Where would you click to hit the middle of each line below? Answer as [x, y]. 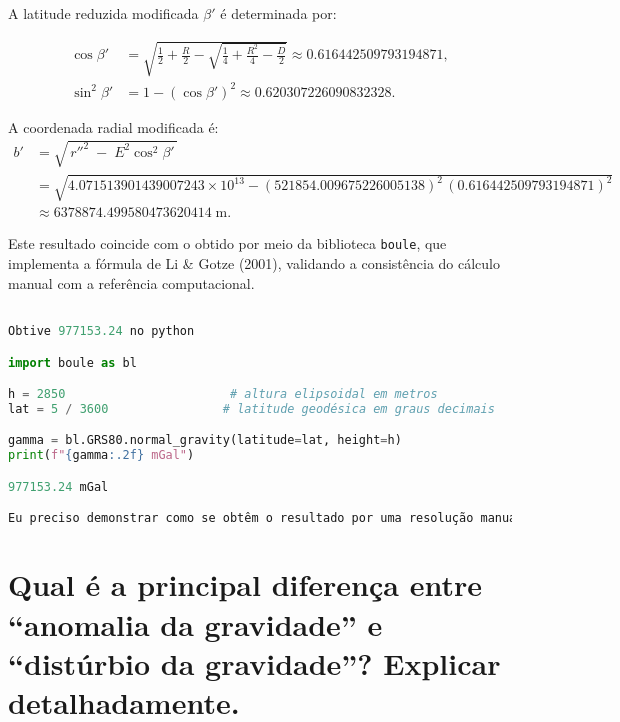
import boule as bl [72, 362]
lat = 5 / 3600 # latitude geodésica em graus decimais [251, 408]
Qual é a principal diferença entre [245, 584]
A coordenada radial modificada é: [113, 126]
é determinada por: [278, 13]
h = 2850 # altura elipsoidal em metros [223, 394]
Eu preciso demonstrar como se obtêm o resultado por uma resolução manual [266, 518]
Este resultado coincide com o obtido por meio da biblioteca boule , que [227, 243]
